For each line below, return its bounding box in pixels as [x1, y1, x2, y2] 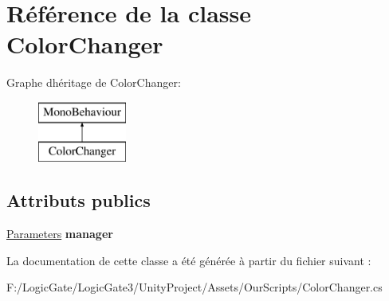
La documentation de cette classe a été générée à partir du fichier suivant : [6, 252, 371, 268]
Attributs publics [6, 188, 151, 213]
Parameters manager [6, 225, 113, 242]
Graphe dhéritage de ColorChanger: [6, 74, 181, 91]
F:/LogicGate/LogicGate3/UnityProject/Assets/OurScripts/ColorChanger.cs [6, 279, 383, 295]
